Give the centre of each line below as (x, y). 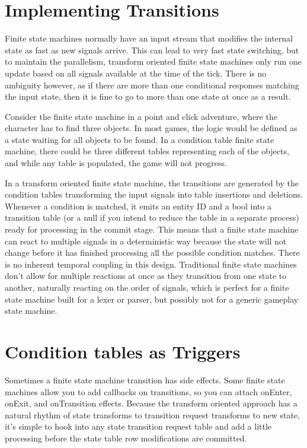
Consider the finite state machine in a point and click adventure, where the (141, 116)
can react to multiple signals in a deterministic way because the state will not (146, 241)
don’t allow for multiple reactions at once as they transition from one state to (146, 276)
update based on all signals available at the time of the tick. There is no (136, 73)
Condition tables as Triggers (123, 351)
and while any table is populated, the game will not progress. (116, 163)
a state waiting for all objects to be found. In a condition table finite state (140, 139)
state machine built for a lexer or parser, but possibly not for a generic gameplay (152, 299)
